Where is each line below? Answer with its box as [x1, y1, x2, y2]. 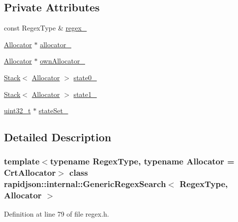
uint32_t [4, 105, 31, 116]
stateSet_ [38, 105, 68, 116]
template [4, 155, 40, 167]
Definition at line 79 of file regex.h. [4, 208, 109, 219]
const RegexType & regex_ [4, 23, 87, 33]
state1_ [73, 89, 97, 99]
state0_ [73, 72, 97, 82]
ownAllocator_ [40, 56, 85, 66]
